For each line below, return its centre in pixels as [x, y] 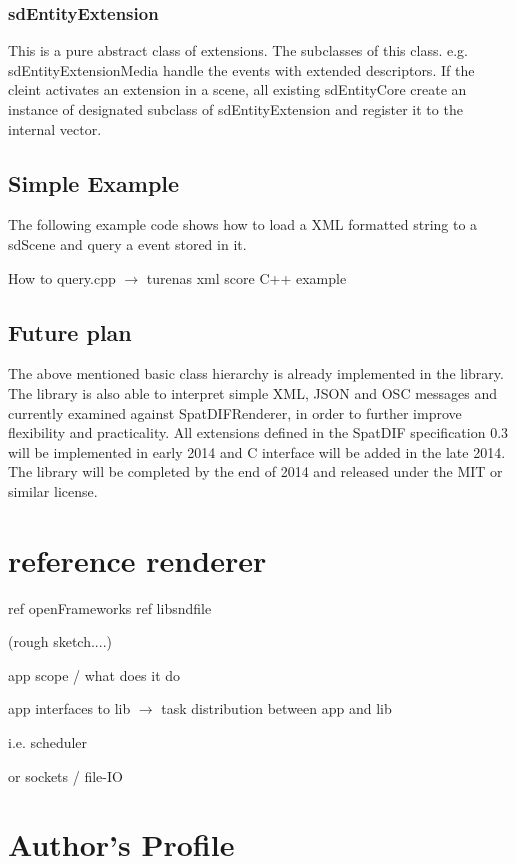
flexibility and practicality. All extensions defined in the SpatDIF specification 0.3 [258, 432]
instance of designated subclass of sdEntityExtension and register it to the [235, 109]
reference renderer [137, 559]
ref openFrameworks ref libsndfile [110, 607]
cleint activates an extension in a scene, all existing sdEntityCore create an [237, 89]
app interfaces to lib [69, 708]
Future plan [70, 331]
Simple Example [94, 182]
